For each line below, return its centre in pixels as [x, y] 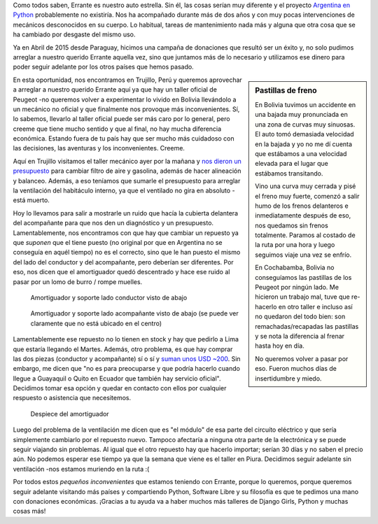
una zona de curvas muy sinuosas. [305, 124]
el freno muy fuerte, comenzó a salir [307, 196]
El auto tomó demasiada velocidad [304, 134]
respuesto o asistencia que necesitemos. [72, 398]
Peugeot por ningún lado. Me [297, 288]
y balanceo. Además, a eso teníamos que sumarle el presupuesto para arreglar [127, 180]
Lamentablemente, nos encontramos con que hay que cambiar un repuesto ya [126, 233]
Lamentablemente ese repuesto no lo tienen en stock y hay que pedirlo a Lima [126, 339]
